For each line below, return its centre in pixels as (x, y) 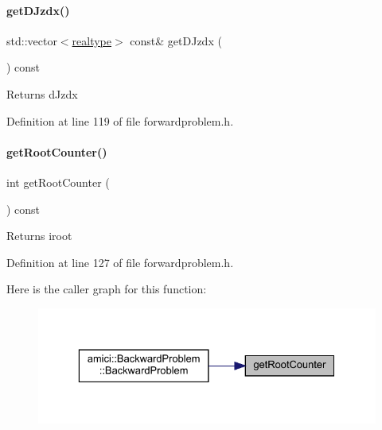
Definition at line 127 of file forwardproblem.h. (120, 262)
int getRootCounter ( (58, 182)
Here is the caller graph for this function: (107, 289)
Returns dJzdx (42, 93)
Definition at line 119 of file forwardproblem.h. (120, 120)
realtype (92, 40)
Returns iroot (39, 236)
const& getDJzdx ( (176, 40)
